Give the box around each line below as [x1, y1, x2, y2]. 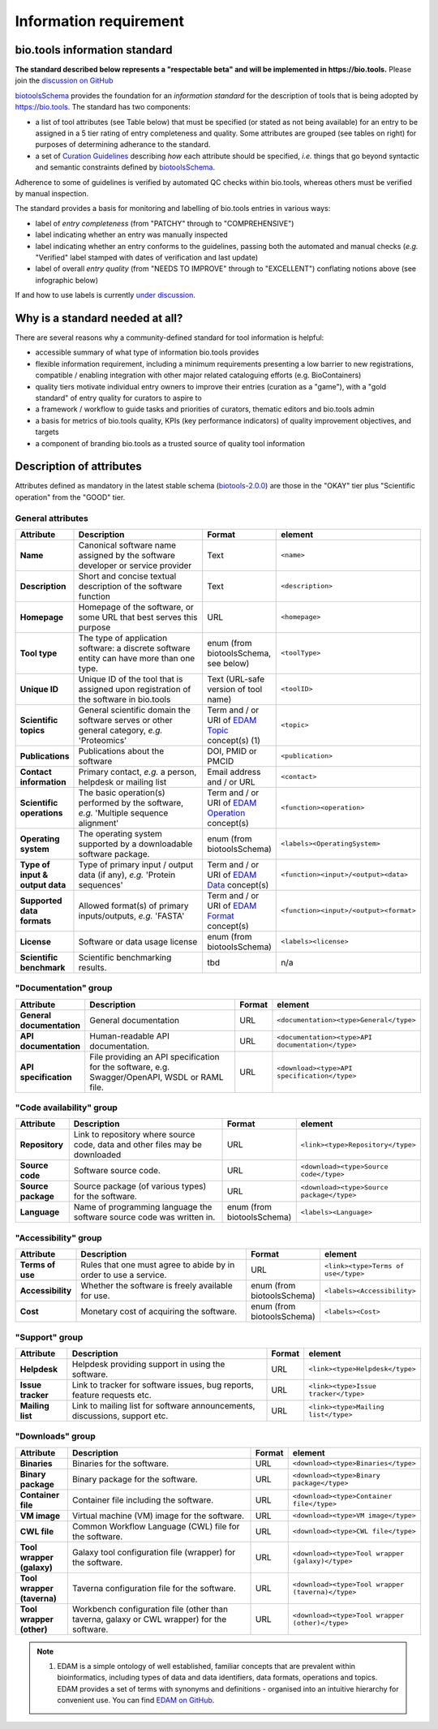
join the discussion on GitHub [15, 75, 114, 85]
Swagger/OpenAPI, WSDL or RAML [89, 1071, 224, 1082]
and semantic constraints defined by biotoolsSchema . [35, 162, 216, 172]
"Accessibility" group [15, 1232, 103, 1243]
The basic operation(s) [78, 787, 165, 798]
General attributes [15, 512, 88, 523]
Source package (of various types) [73, 1181, 207, 1192]
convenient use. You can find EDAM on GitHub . [57, 1696, 215, 1705]
